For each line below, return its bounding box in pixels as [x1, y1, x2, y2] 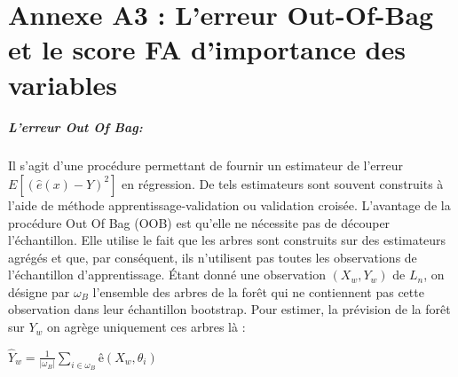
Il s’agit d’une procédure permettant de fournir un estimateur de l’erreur [8, 156, 404, 175]
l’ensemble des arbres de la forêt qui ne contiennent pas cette [92, 282, 424, 301]
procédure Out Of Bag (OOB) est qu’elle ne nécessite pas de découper [8, 213, 391, 232]
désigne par [8, 282, 70, 301]
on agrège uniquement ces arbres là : [47, 318, 246, 336]
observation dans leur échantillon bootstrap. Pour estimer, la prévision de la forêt [8, 300, 451, 318]
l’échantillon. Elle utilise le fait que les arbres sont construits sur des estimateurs [8, 231, 446, 249]
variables [8, 66, 118, 102]
